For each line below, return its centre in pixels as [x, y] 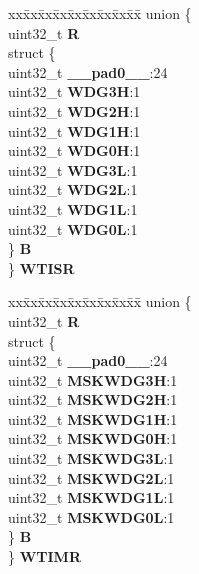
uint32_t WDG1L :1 [73, 208]
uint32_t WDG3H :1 [74, 91]
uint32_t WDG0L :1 [73, 228]
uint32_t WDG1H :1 [74, 130]
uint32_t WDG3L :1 [73, 169]
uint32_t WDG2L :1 [73, 189]
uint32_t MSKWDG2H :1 [93, 399]
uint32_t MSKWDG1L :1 [91, 497]
